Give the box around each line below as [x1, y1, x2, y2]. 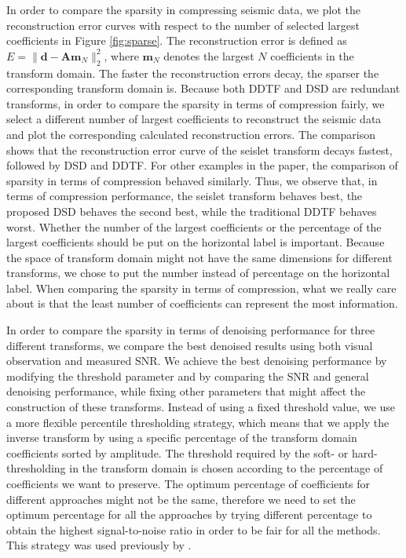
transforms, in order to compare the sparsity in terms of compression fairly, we [6, 95, 385, 111]
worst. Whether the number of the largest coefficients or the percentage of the [6, 218, 382, 235]
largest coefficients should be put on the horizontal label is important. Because [6, 234, 385, 250]
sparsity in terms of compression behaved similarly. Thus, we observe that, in [6, 172, 378, 188]
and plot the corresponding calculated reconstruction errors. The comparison [6, 126, 376, 142]
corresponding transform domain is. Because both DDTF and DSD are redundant [6, 80, 401, 97]
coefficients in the [270, 47, 354, 64]
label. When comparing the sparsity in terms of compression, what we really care [6, 279, 397, 296]
